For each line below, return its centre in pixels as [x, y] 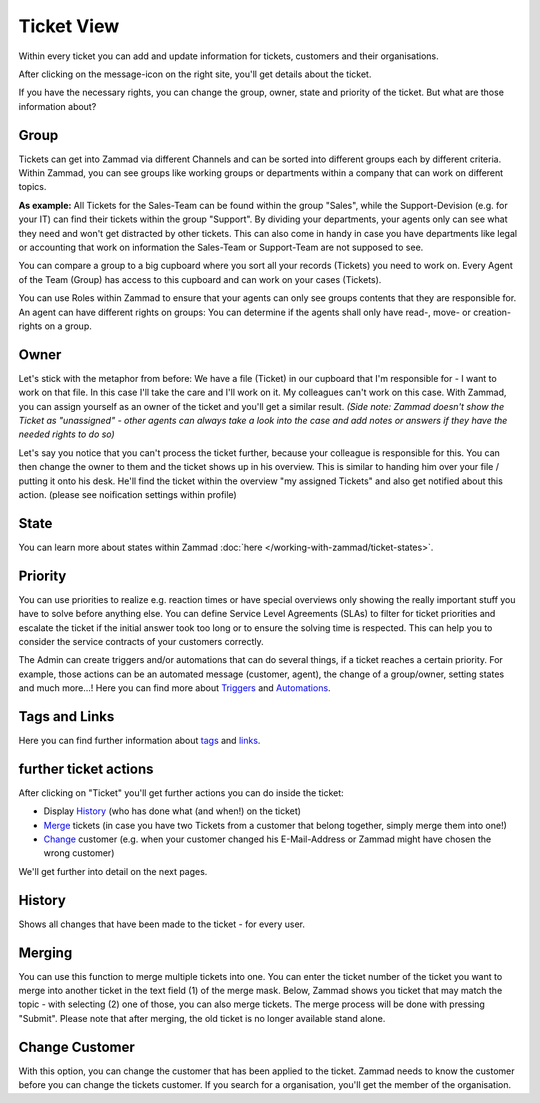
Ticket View [69, 26]
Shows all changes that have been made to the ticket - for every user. [161, 924]
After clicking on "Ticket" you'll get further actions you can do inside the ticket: [181, 792]
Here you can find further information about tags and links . [139, 741]
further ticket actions [86, 768]
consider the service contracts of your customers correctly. [141, 641]
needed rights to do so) [66, 434]
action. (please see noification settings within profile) [127, 494]
